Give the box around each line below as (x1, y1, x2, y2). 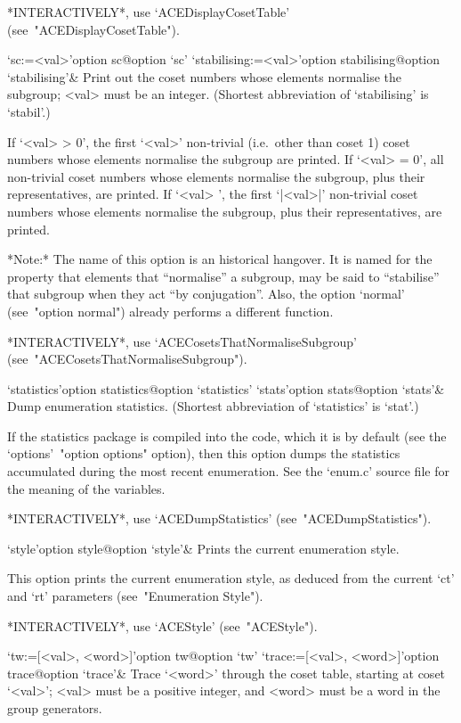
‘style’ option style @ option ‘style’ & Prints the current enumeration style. (7, 538, 400, 557)
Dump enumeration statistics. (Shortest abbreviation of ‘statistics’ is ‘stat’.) (7, 397, 419, 415)
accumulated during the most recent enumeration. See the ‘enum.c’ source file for (7, 462, 449, 481)
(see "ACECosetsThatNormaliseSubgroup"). (7, 349, 247, 368)
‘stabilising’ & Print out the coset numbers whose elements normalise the (7, 67, 401, 86)
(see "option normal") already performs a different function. (7, 301, 334, 320)
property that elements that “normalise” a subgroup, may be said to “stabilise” (7, 267, 440, 285)
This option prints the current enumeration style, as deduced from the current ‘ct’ (7, 569, 455, 587)
